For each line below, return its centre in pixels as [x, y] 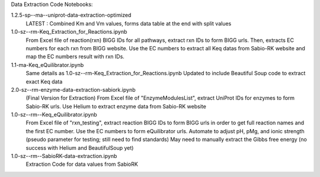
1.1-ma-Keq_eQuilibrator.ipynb [47, 65]
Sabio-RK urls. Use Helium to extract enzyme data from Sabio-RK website [116, 106]
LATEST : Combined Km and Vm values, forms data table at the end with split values [129, 23]
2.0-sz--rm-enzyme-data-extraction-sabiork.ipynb [73, 89]
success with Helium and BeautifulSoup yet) [80, 147]
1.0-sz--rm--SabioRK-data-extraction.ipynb [64, 156]
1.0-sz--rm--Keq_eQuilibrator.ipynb [54, 115]
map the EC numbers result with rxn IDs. [75, 57]
